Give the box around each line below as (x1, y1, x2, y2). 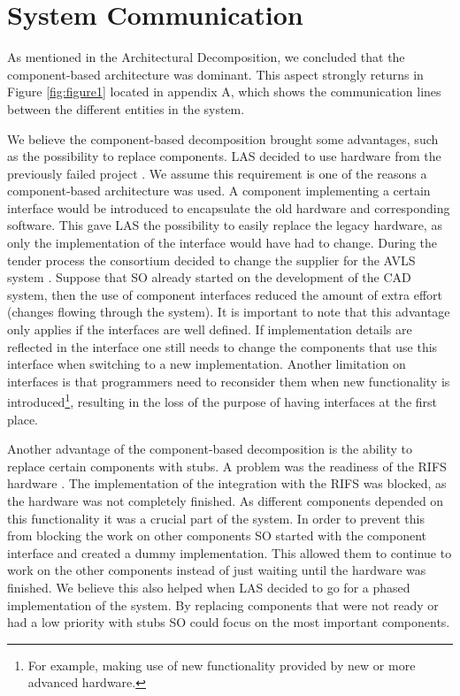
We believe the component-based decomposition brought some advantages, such (7, 129, 439, 148)
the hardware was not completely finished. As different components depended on (7, 492, 444, 510)
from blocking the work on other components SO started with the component (7, 526, 426, 545)
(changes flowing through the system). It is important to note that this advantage (7, 302, 450, 321)
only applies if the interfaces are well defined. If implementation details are (7, 320, 412, 339)
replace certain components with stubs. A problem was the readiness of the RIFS (7, 456, 447, 475)
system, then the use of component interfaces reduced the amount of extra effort (7, 285, 442, 303)
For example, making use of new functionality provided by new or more (27, 655, 416, 674)
